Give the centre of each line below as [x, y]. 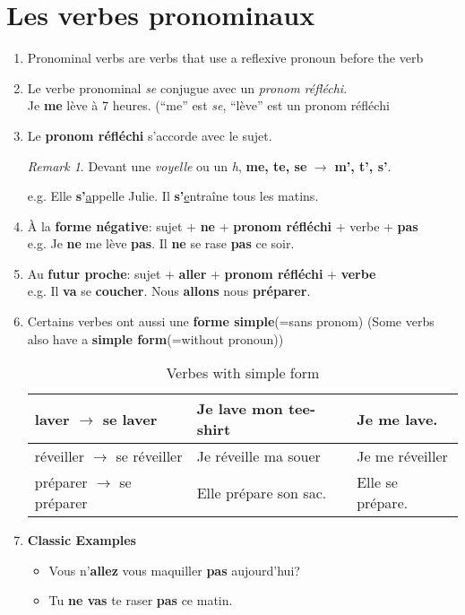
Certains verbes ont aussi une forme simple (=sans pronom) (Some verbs [231, 321]
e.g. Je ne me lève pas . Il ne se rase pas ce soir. [161, 243]
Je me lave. [397, 419]
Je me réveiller [402, 456]
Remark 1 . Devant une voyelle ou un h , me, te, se [167, 165]
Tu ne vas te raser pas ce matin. [141, 600]
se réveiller [149, 456]
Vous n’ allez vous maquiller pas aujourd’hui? [174, 570]
